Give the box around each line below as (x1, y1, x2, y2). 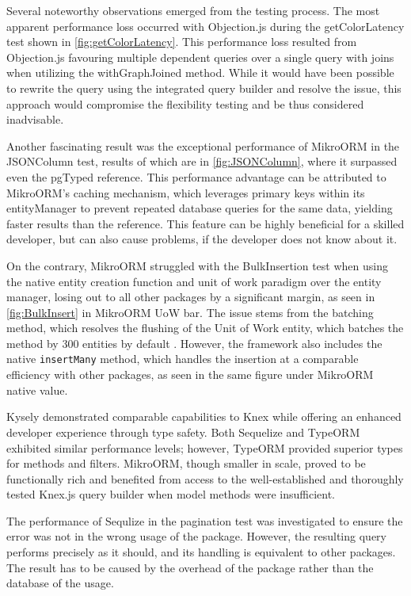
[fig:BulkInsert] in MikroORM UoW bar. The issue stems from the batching (6, 304, 374, 320)
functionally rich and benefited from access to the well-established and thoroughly (6, 470, 404, 487)
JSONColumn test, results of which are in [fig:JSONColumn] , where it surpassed (6, 153, 398, 170)
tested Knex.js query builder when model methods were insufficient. (6, 486, 335, 502)
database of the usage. (6, 575, 114, 591)
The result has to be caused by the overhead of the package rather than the (6, 559, 374, 575)
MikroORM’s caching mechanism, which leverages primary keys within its (6, 184, 365, 201)
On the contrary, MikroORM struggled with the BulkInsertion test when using (6, 257, 388, 273)
